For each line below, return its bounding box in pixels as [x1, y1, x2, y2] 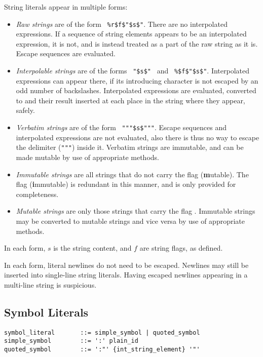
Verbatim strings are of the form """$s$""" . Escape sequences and [16, 122, 227, 133]
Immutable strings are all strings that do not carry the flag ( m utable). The [16, 169, 249, 179]
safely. [16, 105, 35, 115]
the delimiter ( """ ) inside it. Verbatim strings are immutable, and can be [16, 142, 244, 152]
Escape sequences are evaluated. [16, 48, 116, 59]
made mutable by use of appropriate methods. [16, 151, 159, 162]
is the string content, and [53, 243, 132, 253]
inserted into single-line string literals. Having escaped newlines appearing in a [4, 269, 248, 280]
